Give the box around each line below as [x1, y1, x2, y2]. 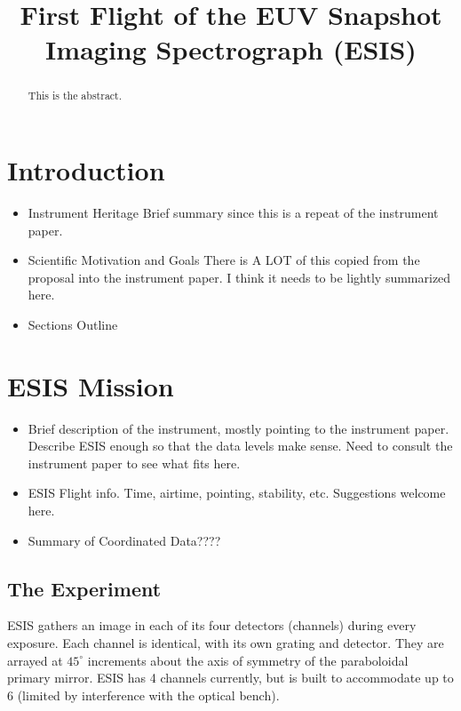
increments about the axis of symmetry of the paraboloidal [87, 651, 409, 669]
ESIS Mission [7, 367, 174, 403]
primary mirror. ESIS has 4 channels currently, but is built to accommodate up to [7, 668, 454, 687]
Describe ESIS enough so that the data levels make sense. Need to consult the [28, 436, 453, 455]
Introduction [7, 152, 165, 188]
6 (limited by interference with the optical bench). [7, 685, 280, 704]
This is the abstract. [28, 88, 123, 103]
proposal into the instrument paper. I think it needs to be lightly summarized [28, 268, 451, 286]
